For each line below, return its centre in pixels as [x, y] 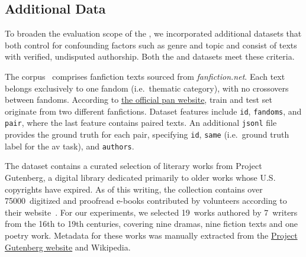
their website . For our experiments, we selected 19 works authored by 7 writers [151, 212]
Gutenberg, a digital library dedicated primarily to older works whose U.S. [140, 177]
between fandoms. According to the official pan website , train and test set [138, 100]
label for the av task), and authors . [70, 146]
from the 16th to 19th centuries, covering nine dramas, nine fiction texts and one [152, 224]
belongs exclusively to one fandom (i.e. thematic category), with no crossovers [147, 88]
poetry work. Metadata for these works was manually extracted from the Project [151, 235]
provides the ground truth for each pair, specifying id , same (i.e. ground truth [147, 134]
